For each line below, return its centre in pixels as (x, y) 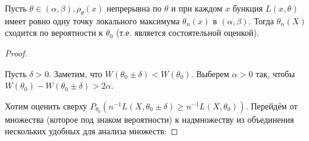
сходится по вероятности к (54, 33)
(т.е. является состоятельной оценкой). (188, 33)
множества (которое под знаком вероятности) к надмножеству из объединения (150, 119)
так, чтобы (275, 73)
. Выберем (210, 73)
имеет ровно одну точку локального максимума (92, 20)
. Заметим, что (76, 73)
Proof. (16, 53)
